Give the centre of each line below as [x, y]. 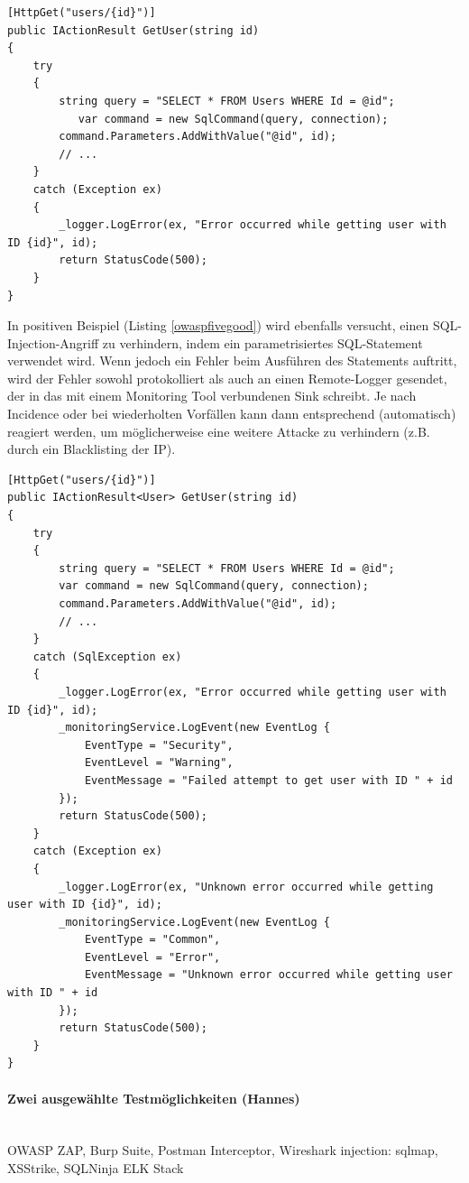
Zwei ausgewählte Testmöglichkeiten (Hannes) [154, 1098]
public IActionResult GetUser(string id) [133, 30]
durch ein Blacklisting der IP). [92, 449]
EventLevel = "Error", [152, 957]
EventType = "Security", [159, 745]
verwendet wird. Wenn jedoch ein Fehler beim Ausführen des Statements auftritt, [232, 360]
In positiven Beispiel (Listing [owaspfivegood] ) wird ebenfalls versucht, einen [218, 325]
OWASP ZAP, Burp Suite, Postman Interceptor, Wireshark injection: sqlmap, [223, 1150]
